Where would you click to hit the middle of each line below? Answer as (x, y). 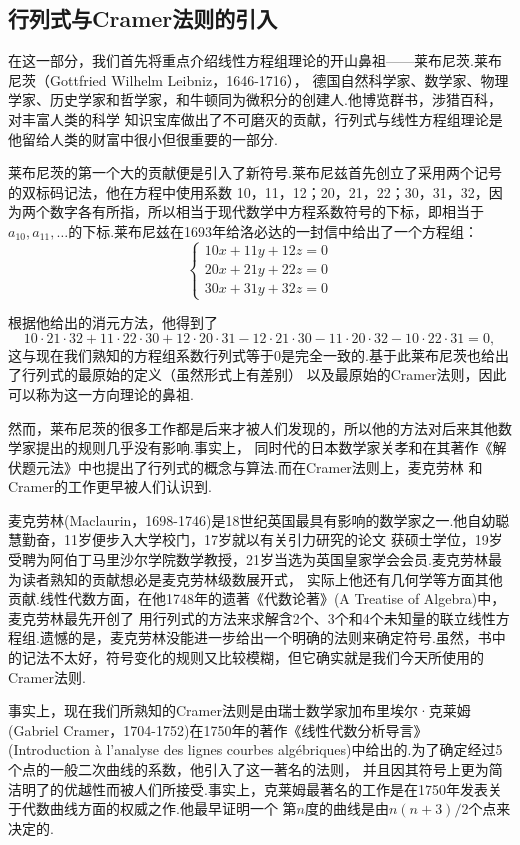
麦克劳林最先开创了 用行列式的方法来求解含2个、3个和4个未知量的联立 (238, 617)
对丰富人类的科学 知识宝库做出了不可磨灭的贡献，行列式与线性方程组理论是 (255, 118)
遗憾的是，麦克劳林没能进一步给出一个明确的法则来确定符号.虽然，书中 (272, 637)
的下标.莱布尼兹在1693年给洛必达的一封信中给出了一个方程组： (273, 230)
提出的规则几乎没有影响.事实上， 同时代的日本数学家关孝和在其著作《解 (271, 447)
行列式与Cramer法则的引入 (143, 18)
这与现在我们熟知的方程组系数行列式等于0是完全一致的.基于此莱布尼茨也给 (251, 354)
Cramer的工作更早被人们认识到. (110, 486)
